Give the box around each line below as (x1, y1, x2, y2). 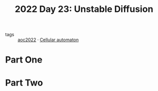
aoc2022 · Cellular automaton (17, 37, 79, 43)
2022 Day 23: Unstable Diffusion (14, 3, 153, 15)
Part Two (5, 77, 43, 88)
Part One (5, 54, 42, 66)
